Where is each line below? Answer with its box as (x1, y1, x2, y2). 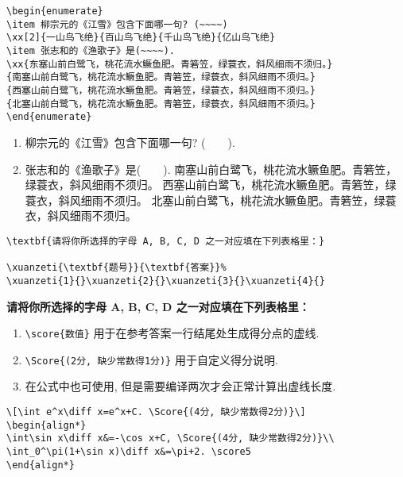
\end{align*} (6, 459, 75, 471)
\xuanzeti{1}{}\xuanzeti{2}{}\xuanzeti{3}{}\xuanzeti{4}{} (6, 275, 325, 287)
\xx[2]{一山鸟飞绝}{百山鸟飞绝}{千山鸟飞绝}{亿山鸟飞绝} (6, 32, 276, 44)
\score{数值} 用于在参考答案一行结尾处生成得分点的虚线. (25, 325, 320, 341)
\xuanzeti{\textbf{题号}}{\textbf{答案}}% (6, 262, 227, 274)
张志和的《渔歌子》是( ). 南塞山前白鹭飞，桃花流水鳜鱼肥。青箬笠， (25, 160, 397, 177)
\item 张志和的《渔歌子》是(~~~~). (6, 44, 175, 56)
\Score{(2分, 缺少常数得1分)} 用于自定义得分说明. (25, 351, 278, 367)
